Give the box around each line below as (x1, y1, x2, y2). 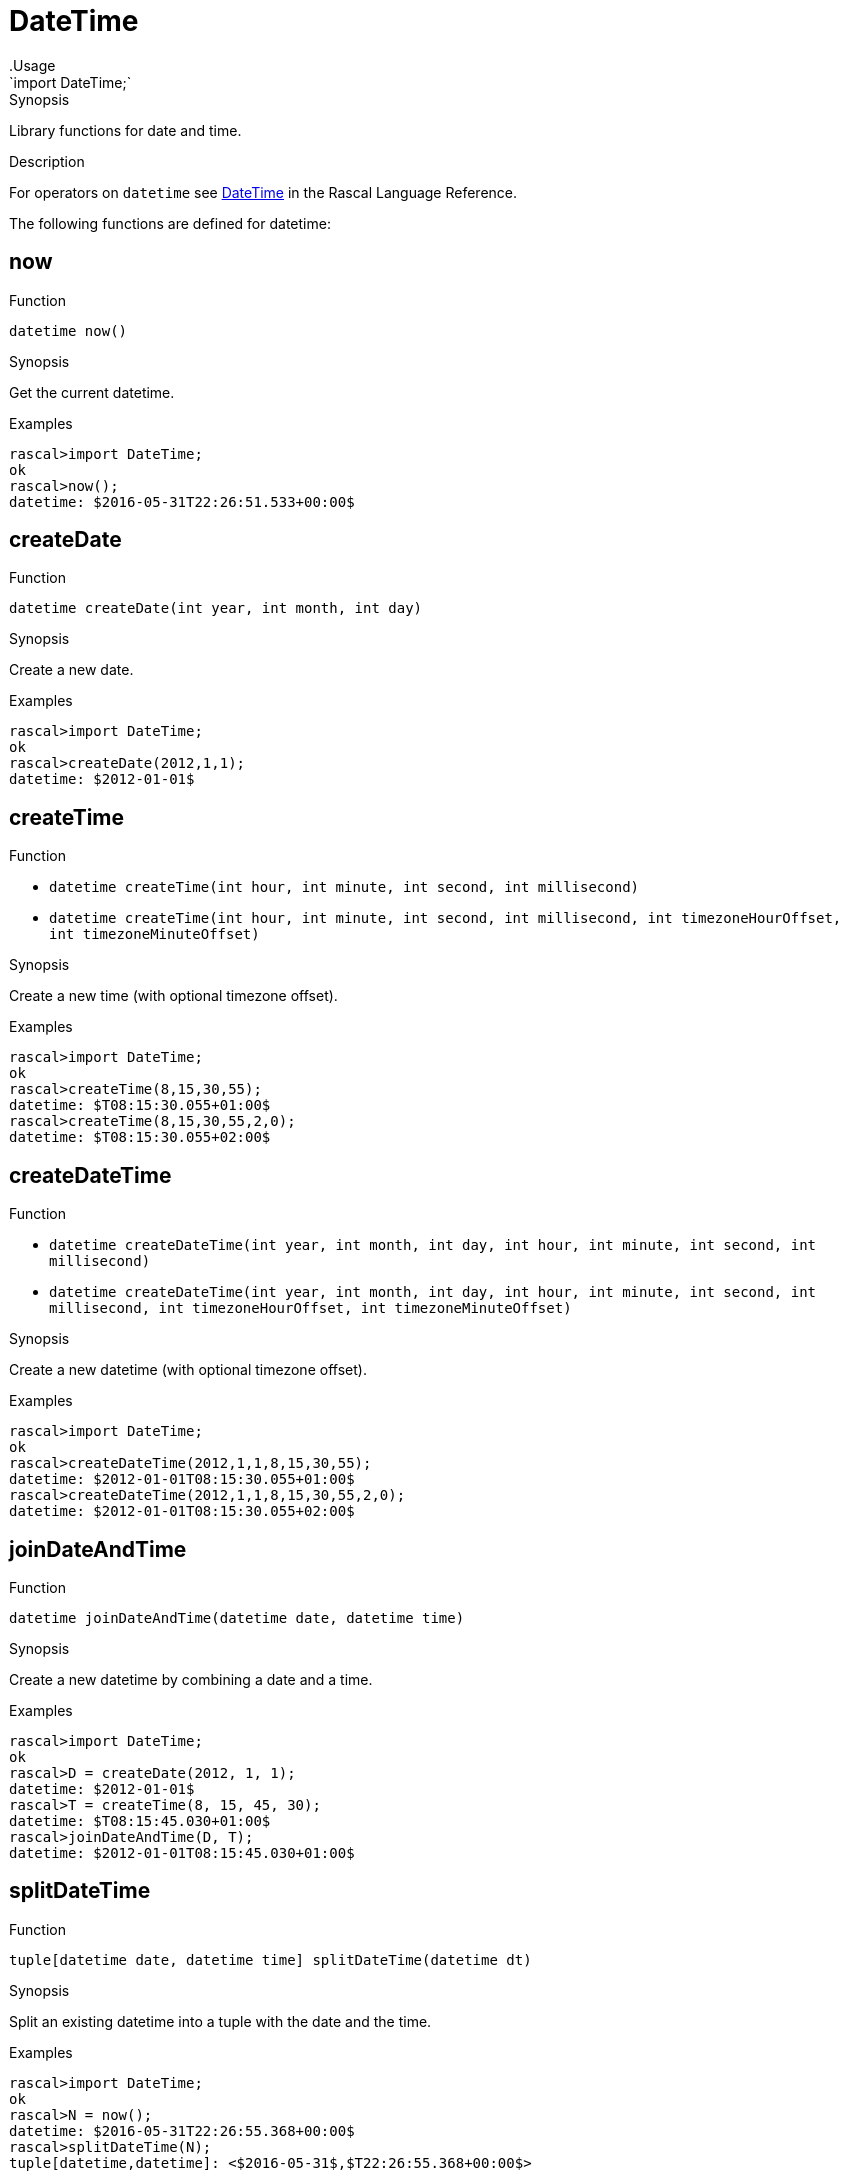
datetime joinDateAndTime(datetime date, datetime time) (9, 1609, 465, 1626)
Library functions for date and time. (9, 121, 242, 139)
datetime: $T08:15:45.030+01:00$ (9, 1812, 271, 1829)
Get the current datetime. (9, 383, 175, 401)
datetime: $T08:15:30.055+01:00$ (9, 1097, 271, 1114)
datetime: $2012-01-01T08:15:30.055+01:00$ (9, 1471, 355, 1488)
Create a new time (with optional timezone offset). (9, 987, 338, 1005)
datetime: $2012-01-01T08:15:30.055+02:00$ (9, 1503, 355, 1520)
